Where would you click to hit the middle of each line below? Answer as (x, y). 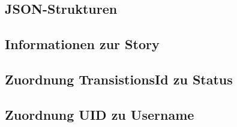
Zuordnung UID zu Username (100, 114)
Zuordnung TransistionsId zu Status (119, 79)
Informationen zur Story (82, 44)
